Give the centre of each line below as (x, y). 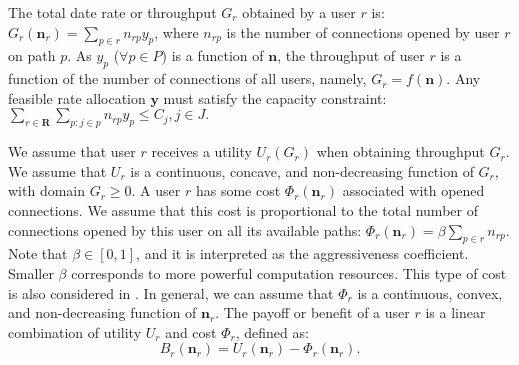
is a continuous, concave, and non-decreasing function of (302, 170)
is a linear (455, 312)
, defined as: (272, 331)
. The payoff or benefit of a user (312, 312)
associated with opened (413, 190)
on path (32, 55)
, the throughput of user (351, 55)
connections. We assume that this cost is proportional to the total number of (243, 209)
